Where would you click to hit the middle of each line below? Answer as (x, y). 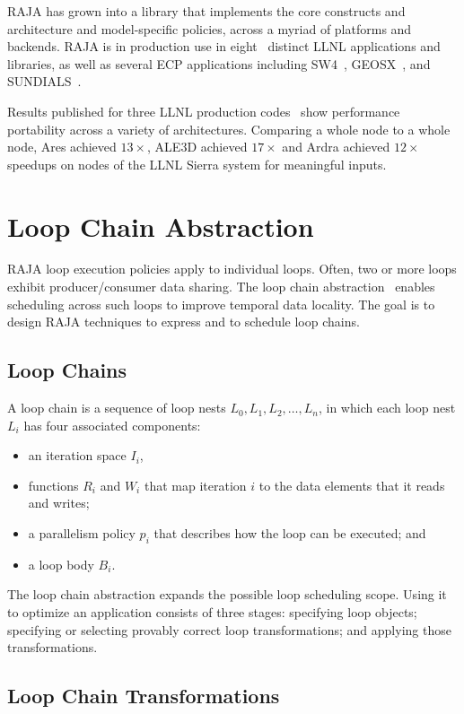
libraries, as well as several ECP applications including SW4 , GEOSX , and (219, 63)
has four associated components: (112, 425)
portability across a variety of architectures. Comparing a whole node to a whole (229, 129)
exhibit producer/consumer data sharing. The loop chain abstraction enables (221, 287)
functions (53, 485)
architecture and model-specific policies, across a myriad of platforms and (210, 28)
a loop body (61, 564)
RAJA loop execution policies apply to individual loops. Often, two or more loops (232, 269)
